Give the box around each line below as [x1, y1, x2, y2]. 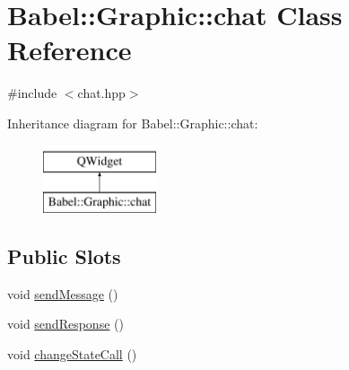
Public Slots [7, 242, 121, 270]
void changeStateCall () [7, 345, 137, 364]
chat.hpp [77, 84, 126, 102]
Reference [7, 31, 132, 68]
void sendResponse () [7, 314, 124, 333]
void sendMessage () [7, 284, 118, 303]
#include [7, 84, 57, 102]
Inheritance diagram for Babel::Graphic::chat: [7, 113, 258, 132]
